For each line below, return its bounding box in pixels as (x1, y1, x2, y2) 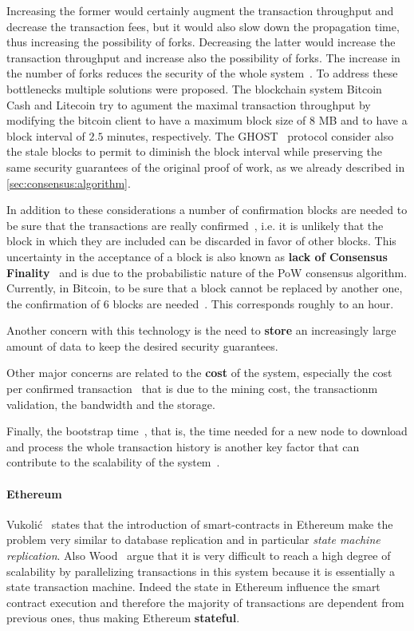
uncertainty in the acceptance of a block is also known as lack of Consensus (6, 248, 388, 264)
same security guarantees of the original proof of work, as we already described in (6, 158, 405, 175)
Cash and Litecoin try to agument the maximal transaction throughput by (6, 96, 371, 113)
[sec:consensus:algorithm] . (6, 174, 131, 191)
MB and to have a (318, 112, 408, 129)
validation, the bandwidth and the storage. (6, 395, 215, 412)
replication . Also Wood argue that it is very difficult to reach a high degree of (6, 547, 391, 564)
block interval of (6, 127, 85, 144)
